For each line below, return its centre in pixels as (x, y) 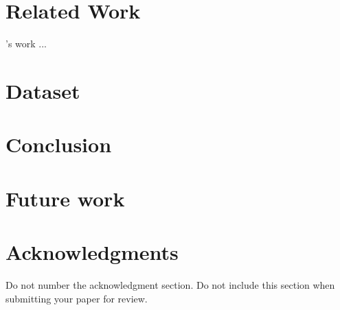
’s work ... (26, 44)
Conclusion (59, 144)
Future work (65, 198)
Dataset (43, 90)
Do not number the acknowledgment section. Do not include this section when (170, 284)
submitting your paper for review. (77, 298)
